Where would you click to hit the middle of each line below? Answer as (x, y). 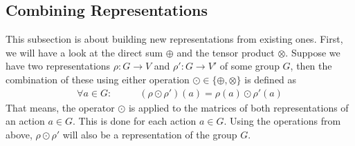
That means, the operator (60, 107)
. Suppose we (313, 52)
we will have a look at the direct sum (84, 52)
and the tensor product (226, 52)
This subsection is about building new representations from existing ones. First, (174, 39)
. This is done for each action (134, 121)
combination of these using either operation (98, 79)
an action (25, 121)
